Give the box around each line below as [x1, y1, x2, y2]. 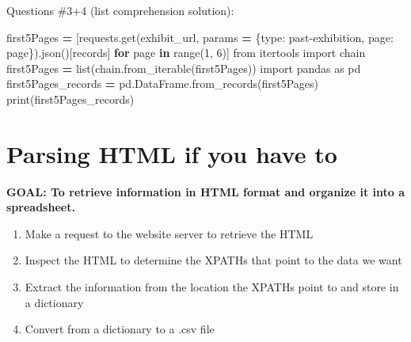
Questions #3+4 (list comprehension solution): [6, 2, 234, 18]
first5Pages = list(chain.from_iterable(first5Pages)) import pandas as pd [6, 59, 361, 76]
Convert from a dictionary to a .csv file [25, 321, 215, 337]
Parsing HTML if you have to [6, 137, 337, 169]
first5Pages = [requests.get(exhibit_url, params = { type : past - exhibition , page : [6, 28, 394, 45]
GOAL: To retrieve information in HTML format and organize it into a [6, 183, 405, 199]
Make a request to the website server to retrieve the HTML [25, 225, 314, 241]
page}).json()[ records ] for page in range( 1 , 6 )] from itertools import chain [6, 44, 366, 61]
